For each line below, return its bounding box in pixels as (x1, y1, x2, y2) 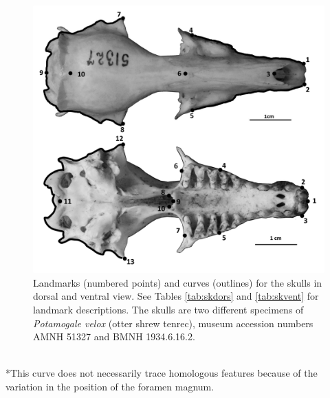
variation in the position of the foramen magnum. (5, 379, 214, 393)
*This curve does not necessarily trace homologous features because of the (5, 366, 318, 380)
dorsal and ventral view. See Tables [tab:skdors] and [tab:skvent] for (33, 289, 319, 303)
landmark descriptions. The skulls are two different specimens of (33, 302, 304, 316)
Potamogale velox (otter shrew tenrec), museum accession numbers (33, 316, 313, 330)
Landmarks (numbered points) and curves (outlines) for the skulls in (33, 275, 322, 289)
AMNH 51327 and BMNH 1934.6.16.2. (33, 329, 195, 344)
